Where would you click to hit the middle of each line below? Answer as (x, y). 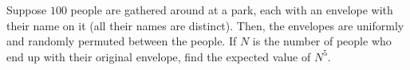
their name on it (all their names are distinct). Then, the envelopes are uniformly (205, 25)
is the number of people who (322, 41)
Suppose (27, 10)
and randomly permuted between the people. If (122, 41)
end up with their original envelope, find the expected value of (159, 56)
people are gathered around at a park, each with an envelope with (232, 10)
